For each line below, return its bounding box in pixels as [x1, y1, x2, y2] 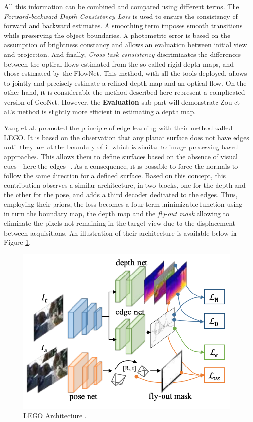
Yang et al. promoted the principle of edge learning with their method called [4, 123, 233, 133]
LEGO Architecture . [23, 410, 87, 421]
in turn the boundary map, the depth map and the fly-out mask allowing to [4, 208, 230, 219]
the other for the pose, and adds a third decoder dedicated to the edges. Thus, [4, 189, 238, 200]
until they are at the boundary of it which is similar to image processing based [4, 142, 238, 152]
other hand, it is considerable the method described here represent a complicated [4, 87, 245, 97]
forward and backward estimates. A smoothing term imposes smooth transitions [4, 20, 243, 31]
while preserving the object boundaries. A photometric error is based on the [4, 30, 231, 40]
